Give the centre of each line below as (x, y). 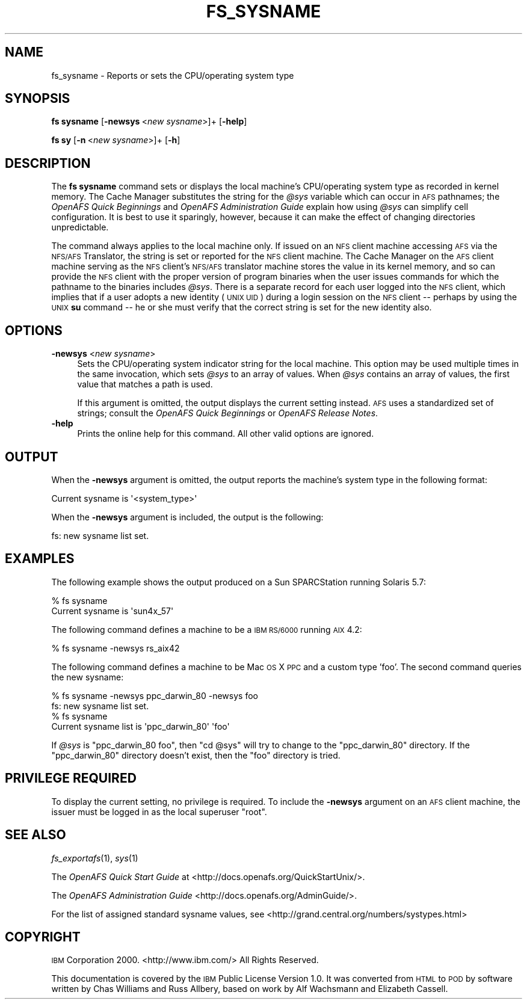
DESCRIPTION (48, 163)
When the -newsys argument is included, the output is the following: (187, 517)
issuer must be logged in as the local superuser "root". (159, 812)
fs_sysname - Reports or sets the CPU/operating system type (173, 75)
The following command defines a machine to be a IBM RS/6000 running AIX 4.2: (207, 629)
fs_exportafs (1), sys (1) (95, 858)
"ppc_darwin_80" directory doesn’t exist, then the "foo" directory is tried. (196, 755)
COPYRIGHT (43, 937)
